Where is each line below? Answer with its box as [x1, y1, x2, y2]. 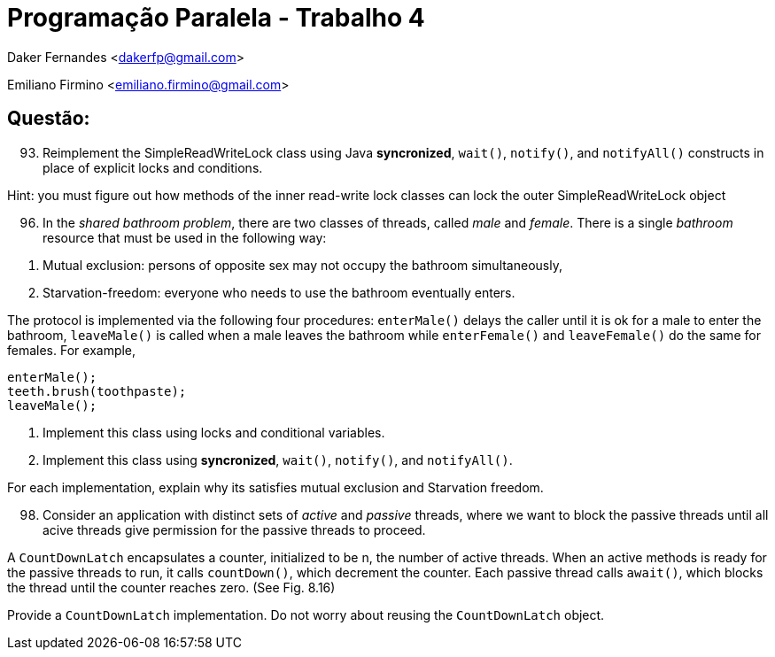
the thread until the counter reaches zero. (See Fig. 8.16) [7, 579, 336, 595]
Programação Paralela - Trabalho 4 [7, 3, 425, 33]
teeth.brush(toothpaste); [7, 383, 187, 398]
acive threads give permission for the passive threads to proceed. [43, 522, 426, 537]
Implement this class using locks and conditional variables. [43, 424, 385, 440]
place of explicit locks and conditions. [43, 159, 263, 175]
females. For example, [7, 342, 136, 358]
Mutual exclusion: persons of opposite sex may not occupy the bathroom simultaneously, [43, 257, 562, 273]
